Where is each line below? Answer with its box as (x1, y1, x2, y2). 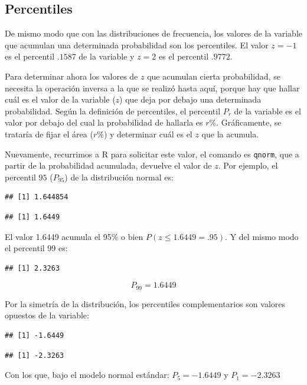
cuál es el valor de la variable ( (5, 93, 116, 106)
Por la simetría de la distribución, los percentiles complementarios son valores (5, 297, 285, 310)
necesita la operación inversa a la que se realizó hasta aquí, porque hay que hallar (5, 81, 300, 94)
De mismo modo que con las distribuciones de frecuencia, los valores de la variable (5, 27, 302, 40)
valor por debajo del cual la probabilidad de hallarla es (5, 116, 203, 129)
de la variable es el (234, 104, 301, 117)
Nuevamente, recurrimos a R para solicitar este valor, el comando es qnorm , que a (5, 147, 299, 160)
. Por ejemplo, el (218, 159, 278, 172)
